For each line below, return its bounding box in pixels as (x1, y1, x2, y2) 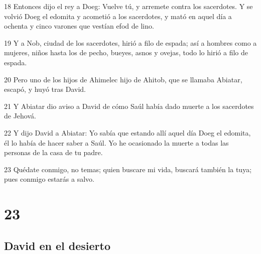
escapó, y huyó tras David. (4, 84, 86, 94)
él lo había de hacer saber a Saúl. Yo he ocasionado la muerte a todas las (4, 137, 229, 148)
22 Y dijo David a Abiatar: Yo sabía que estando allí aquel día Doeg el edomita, (4, 127, 251, 138)
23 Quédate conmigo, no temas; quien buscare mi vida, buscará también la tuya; (4, 164, 252, 174)
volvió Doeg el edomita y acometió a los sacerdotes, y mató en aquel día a (4, 11, 232, 21)
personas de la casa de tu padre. (4, 147, 103, 158)
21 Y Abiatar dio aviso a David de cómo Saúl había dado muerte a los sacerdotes (4, 100, 254, 111)
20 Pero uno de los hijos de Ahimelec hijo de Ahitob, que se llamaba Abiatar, (4, 74, 242, 84)
